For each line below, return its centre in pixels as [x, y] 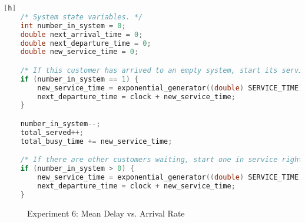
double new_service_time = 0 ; [79, 52]
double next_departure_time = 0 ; [86, 43]
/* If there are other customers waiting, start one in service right [162, 160]
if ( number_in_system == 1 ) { [79, 79]
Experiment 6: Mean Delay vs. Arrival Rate [106, 213]
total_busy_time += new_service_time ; [96, 141]
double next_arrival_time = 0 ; [82, 34]
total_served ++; [52, 132]
